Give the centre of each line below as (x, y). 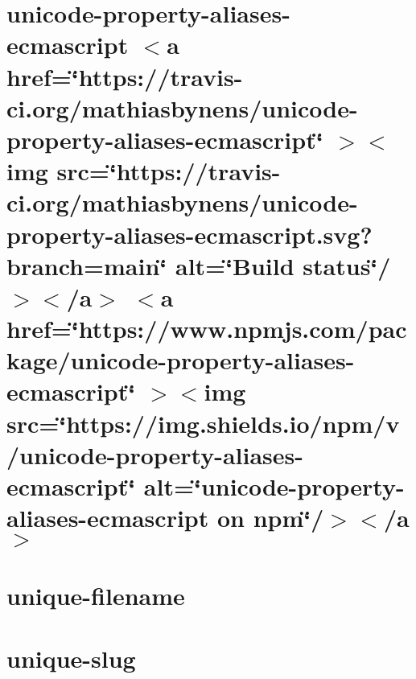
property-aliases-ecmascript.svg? (189, 234)
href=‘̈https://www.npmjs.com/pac (207, 329)
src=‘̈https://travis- (169, 171)
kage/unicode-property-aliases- (181, 360)
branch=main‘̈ (87, 265)
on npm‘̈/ (270, 518)
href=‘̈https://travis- (125, 76)
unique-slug (71, 658)
